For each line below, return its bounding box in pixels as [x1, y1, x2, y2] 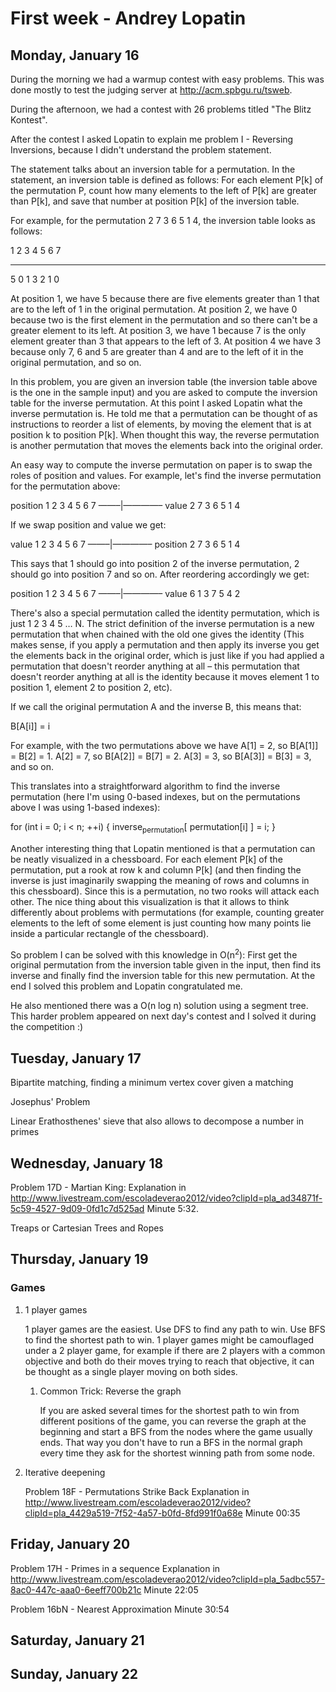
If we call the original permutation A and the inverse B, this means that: [10, 701, 302, 712]
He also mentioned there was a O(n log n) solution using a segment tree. [10, 1000, 309, 1012]
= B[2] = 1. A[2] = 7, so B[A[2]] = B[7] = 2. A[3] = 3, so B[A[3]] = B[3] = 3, [10, 750, 312, 762]
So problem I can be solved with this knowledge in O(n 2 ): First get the [10, 947, 298, 961]
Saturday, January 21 [10, 1632, 145, 1649]
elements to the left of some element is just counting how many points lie [10, 917, 312, 929]
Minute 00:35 [244, 1507, 301, 1519]
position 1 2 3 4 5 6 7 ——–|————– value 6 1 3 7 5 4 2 [10, 588, 241, 599]
